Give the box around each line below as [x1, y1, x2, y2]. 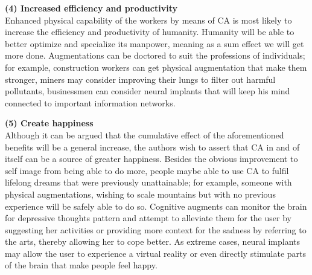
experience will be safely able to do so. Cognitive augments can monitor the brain [5, 199, 307, 212]
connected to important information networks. [5, 96, 176, 109]
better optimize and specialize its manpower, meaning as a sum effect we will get [5, 37, 304, 50]
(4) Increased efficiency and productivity [5, 2, 177, 14]
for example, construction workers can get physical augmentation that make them [5, 60, 307, 73]
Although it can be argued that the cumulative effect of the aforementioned [5, 128, 284, 141]
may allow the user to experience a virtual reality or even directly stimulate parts [5, 247, 307, 259]
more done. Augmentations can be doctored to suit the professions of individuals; [5, 49, 305, 62]
